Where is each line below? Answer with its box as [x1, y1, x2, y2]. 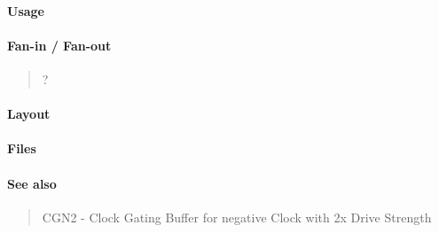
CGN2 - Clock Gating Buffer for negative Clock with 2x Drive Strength [42, 207, 432, 226]
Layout [7, 105, 51, 123]
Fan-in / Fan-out [7, 35, 112, 54]
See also [7, 174, 57, 192]
